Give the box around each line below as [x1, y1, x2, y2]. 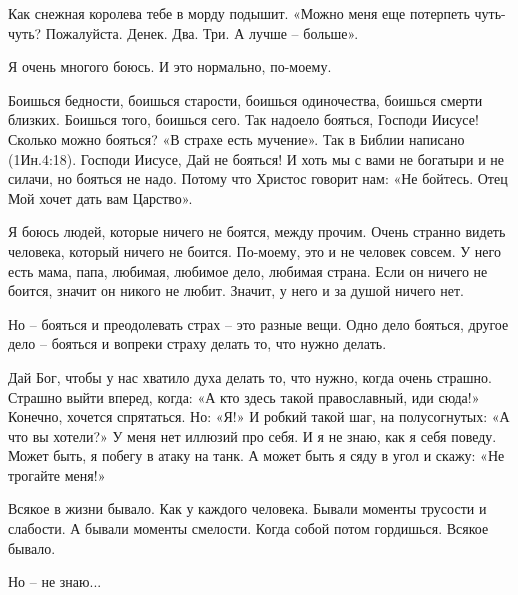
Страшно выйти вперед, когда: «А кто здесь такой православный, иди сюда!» [8, 386, 480, 407]
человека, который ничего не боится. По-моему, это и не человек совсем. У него [8, 240, 501, 261]
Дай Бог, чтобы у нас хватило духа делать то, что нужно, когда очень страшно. [8, 366, 492, 387]
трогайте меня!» [8, 464, 106, 485]
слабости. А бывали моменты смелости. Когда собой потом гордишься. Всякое [8, 518, 489, 539]
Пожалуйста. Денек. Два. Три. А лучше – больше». [45, 22, 359, 43]
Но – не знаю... [8, 571, 102, 592]
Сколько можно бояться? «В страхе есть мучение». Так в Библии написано [8, 128, 465, 149]
